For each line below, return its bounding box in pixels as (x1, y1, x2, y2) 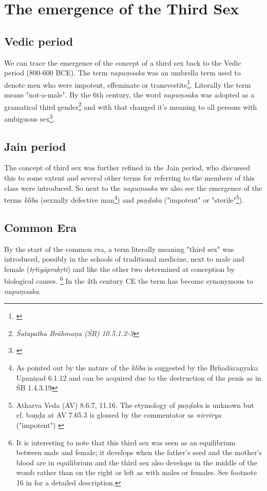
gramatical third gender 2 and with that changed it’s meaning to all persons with (4, 100, 257, 112)
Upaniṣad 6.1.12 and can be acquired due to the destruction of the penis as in (16, 372, 261, 383)
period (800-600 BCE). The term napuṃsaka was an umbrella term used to (4, 67, 241, 78)
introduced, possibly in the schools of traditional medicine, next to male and (4, 253, 244, 264)
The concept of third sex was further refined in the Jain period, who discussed (4, 162, 251, 173)
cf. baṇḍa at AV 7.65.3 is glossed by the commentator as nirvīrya (16, 409, 221, 420)
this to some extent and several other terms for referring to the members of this (4, 172, 255, 183)
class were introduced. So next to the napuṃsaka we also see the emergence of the (4, 182, 262, 193)
